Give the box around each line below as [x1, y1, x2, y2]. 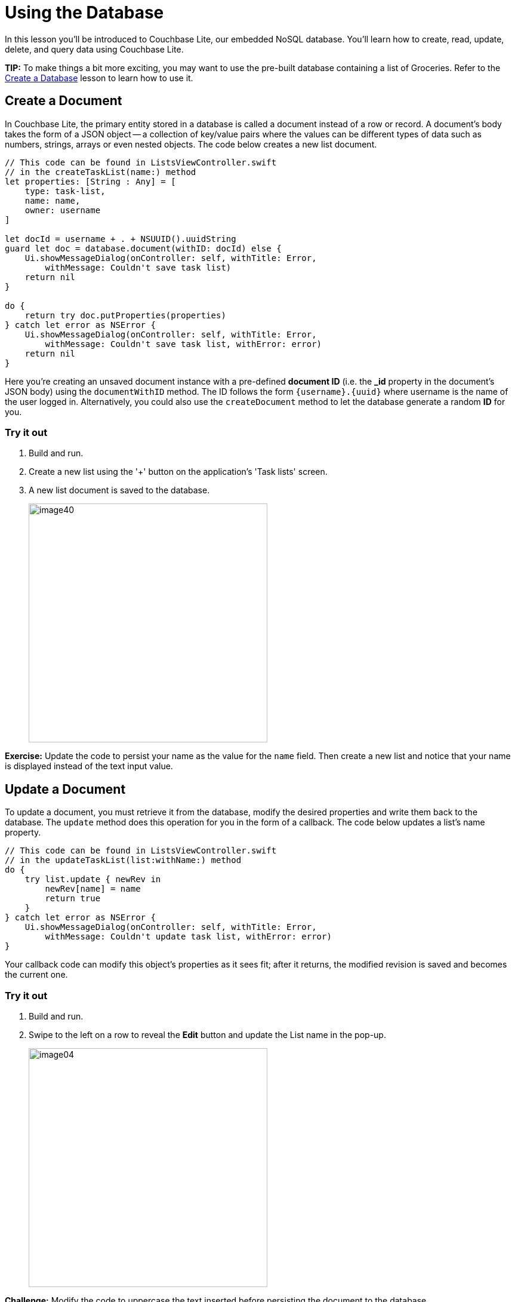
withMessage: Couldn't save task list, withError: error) [45, 339, 322, 349]
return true [45, 893, 101, 904]
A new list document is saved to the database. [29, 485, 210, 496]
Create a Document [5, 93, 122, 109]
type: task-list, [24, 186, 106, 196]
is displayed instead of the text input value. [5, 761, 173, 772]
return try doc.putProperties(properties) [24, 310, 226, 320]
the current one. [5, 969, 68, 980]
